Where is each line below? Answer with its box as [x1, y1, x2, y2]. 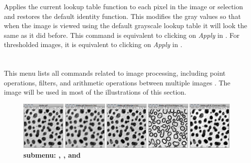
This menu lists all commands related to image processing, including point [4, 68, 226, 78]
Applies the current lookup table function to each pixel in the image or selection [4, 1, 243, 11]
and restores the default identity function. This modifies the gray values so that [4, 11, 241, 21]
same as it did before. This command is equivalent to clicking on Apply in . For [4, 30, 240, 40]
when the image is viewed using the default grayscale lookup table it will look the [4, 20, 247, 31]
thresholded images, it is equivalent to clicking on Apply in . [4, 39, 182, 49]
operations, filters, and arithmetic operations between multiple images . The [4, 77, 231, 87]
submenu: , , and [23, 150, 81, 160]
